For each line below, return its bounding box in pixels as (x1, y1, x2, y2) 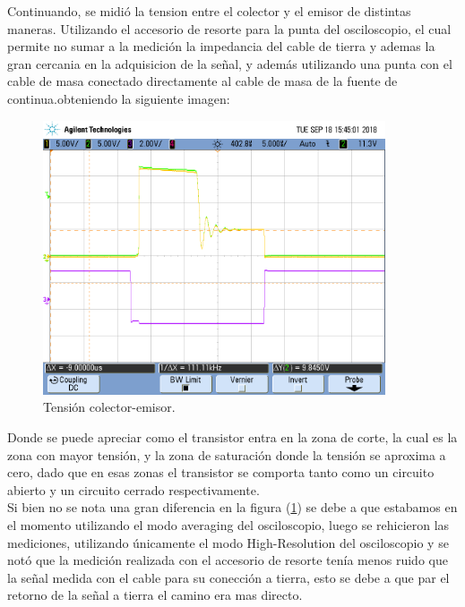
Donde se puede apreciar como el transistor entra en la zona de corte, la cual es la (7, 428, 458, 447)
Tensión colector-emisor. (43, 398, 176, 416)
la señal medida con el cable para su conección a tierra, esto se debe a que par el (7, 568, 450, 586)
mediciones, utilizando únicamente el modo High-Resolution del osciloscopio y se (7, 533, 449, 551)
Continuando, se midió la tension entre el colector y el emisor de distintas (7, 2, 411, 20)
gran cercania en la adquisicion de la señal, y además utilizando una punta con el (7, 54, 452, 73)
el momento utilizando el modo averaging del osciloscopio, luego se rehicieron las (7, 516, 450, 534)
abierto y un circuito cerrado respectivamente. (7, 480, 260, 499)
